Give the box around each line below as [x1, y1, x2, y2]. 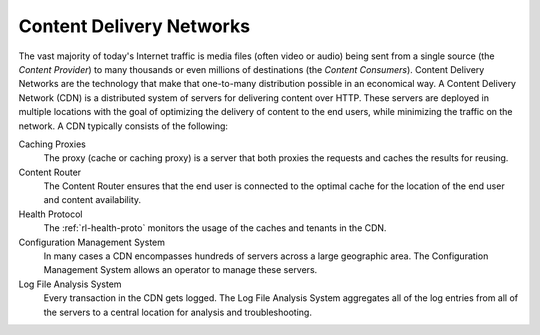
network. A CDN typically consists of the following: [18, 120, 229, 132]
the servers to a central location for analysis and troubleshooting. [43, 306, 312, 318]
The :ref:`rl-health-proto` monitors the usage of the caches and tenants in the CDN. [43, 222, 387, 234]
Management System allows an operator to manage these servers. [43, 264, 318, 276]
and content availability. [43, 194, 142, 206]
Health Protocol [18, 208, 83, 220]
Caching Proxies [18, 138, 87, 150]
